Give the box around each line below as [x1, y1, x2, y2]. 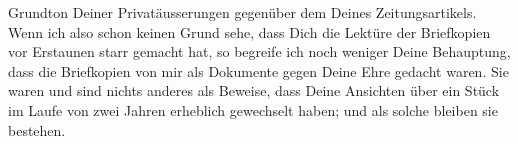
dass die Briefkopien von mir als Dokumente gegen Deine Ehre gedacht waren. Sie [8, 60, 509, 81]
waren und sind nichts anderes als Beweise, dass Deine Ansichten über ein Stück [8, 80, 500, 101]
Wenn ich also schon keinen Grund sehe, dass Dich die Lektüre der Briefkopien [8, 21, 491, 42]
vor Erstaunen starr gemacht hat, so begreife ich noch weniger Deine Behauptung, [8, 41, 511, 62]
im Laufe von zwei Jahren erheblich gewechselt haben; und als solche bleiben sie [8, 99, 498, 120]
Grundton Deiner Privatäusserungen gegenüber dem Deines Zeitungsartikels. [8, 2, 477, 22]
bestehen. [8, 119, 66, 140]
